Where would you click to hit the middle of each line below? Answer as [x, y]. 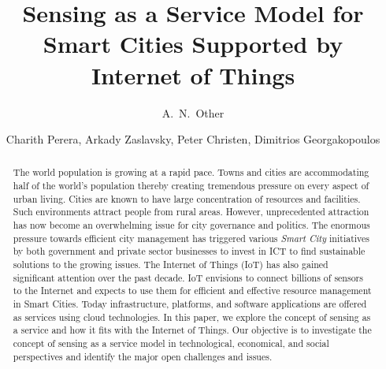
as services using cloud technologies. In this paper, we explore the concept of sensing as [192, 317]
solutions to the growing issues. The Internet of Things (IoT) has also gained [171, 265]
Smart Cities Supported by [193, 44]
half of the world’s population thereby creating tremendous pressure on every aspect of [191, 186]
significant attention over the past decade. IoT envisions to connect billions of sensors [188, 277]
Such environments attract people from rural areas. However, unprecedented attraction [191, 212]
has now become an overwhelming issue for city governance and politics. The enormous [191, 225]
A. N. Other [193, 112]
